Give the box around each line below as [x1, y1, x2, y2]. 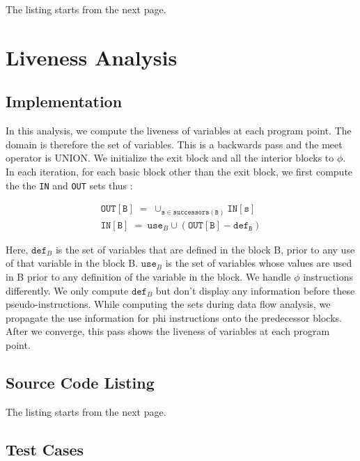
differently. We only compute [6, 283, 129, 297]
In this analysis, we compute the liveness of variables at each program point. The [6, 123, 352, 138]
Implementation [6, 91, 123, 112]
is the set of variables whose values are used [165, 256, 352, 270]
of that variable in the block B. [6, 256, 139, 270]
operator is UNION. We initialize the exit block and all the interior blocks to [6, 150, 334, 165]
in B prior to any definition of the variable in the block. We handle [6, 269, 291, 283]
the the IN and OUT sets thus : [6, 178, 133, 192]
